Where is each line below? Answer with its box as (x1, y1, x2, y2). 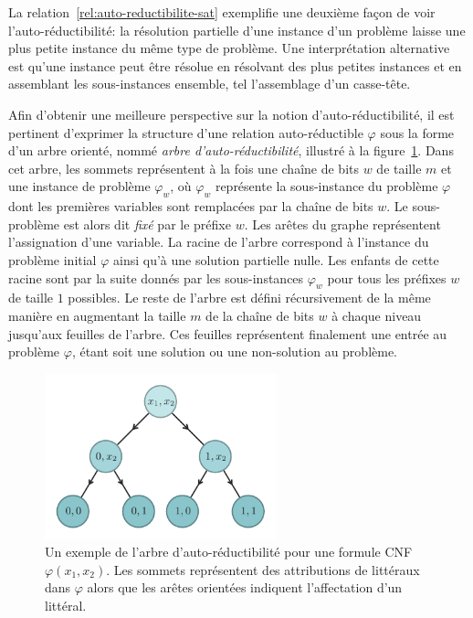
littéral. (45, 595, 87, 614)
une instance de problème (8, 176, 151, 196)
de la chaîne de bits (205, 305, 314, 325)
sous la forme (380, 123, 455, 142)
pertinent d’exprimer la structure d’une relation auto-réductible (8, 123, 363, 142)
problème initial (8, 250, 97, 269)
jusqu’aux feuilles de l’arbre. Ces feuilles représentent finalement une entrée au (8, 324, 447, 343)
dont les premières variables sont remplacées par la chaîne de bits (8, 197, 373, 216)
